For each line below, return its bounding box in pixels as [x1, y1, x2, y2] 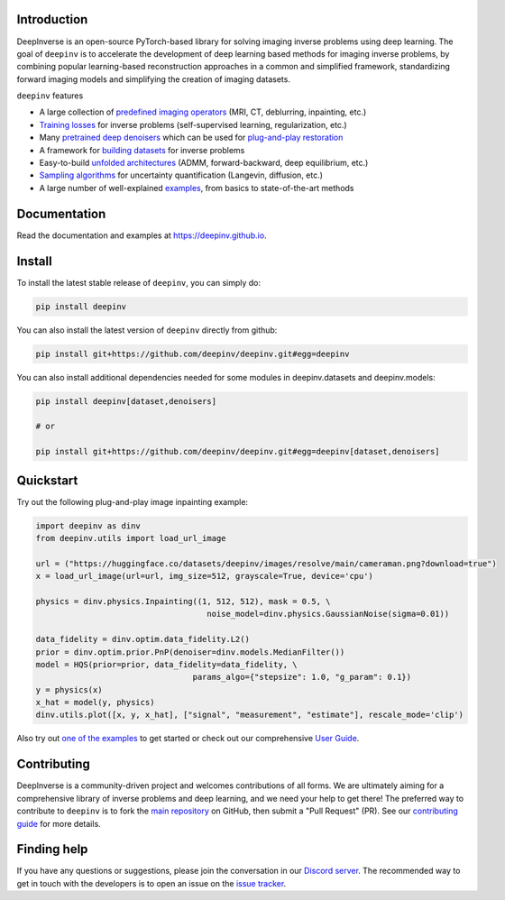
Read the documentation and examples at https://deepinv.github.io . [16, 230, 267, 241]
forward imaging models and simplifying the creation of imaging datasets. [16, 73, 290, 85]
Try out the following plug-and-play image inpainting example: [16, 496, 248, 507]
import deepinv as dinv [35, 520, 142, 531]
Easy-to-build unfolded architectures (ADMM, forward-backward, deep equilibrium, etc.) [39, 158, 369, 169]
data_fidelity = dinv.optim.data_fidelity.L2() [35, 634, 250, 645]
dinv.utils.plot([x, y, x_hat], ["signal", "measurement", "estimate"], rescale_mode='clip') [35, 710, 464, 721]
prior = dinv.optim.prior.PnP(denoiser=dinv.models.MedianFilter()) [35, 647, 345, 657]
